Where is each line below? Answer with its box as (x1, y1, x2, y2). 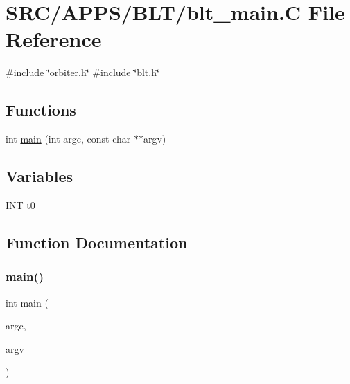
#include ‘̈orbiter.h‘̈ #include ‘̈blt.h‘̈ (6, 65, 159, 80)
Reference (6, 25, 102, 53)
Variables (6, 165, 73, 187)
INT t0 (6, 197, 35, 212)
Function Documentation (6, 231, 188, 253)
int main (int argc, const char (6, 131, 131, 146)
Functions (6, 99, 76, 120)
